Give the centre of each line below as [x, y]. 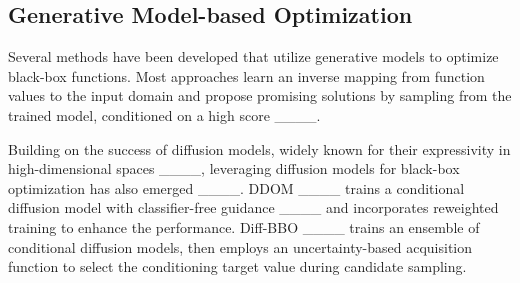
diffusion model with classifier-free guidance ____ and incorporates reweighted [253, 207]
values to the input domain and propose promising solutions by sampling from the [260, 95]
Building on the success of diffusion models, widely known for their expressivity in [259, 148]
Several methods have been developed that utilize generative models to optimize [253, 56]
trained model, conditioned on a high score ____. [164, 114]
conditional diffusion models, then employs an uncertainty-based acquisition [240, 246]
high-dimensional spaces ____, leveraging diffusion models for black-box [234, 168]
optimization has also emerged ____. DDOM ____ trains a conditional [236, 187]
